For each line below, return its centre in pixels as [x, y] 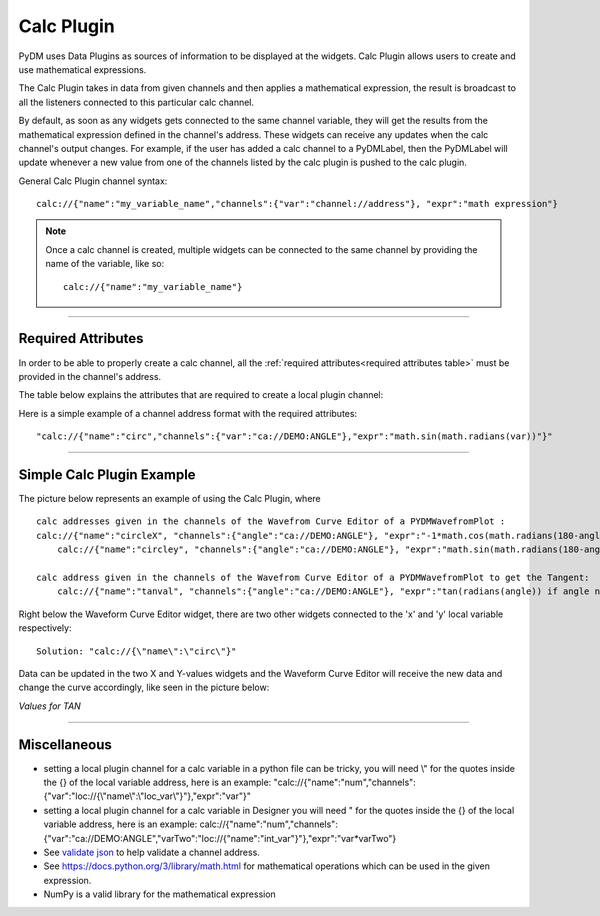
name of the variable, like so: [105, 264]
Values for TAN [50, 706]
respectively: [45, 628]
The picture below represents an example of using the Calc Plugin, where [170, 498]
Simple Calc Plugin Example [107, 474]
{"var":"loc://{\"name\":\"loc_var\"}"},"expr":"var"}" [147, 796]
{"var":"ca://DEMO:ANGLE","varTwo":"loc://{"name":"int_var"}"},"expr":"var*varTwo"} [220, 838]
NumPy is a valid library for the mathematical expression [160, 894]
